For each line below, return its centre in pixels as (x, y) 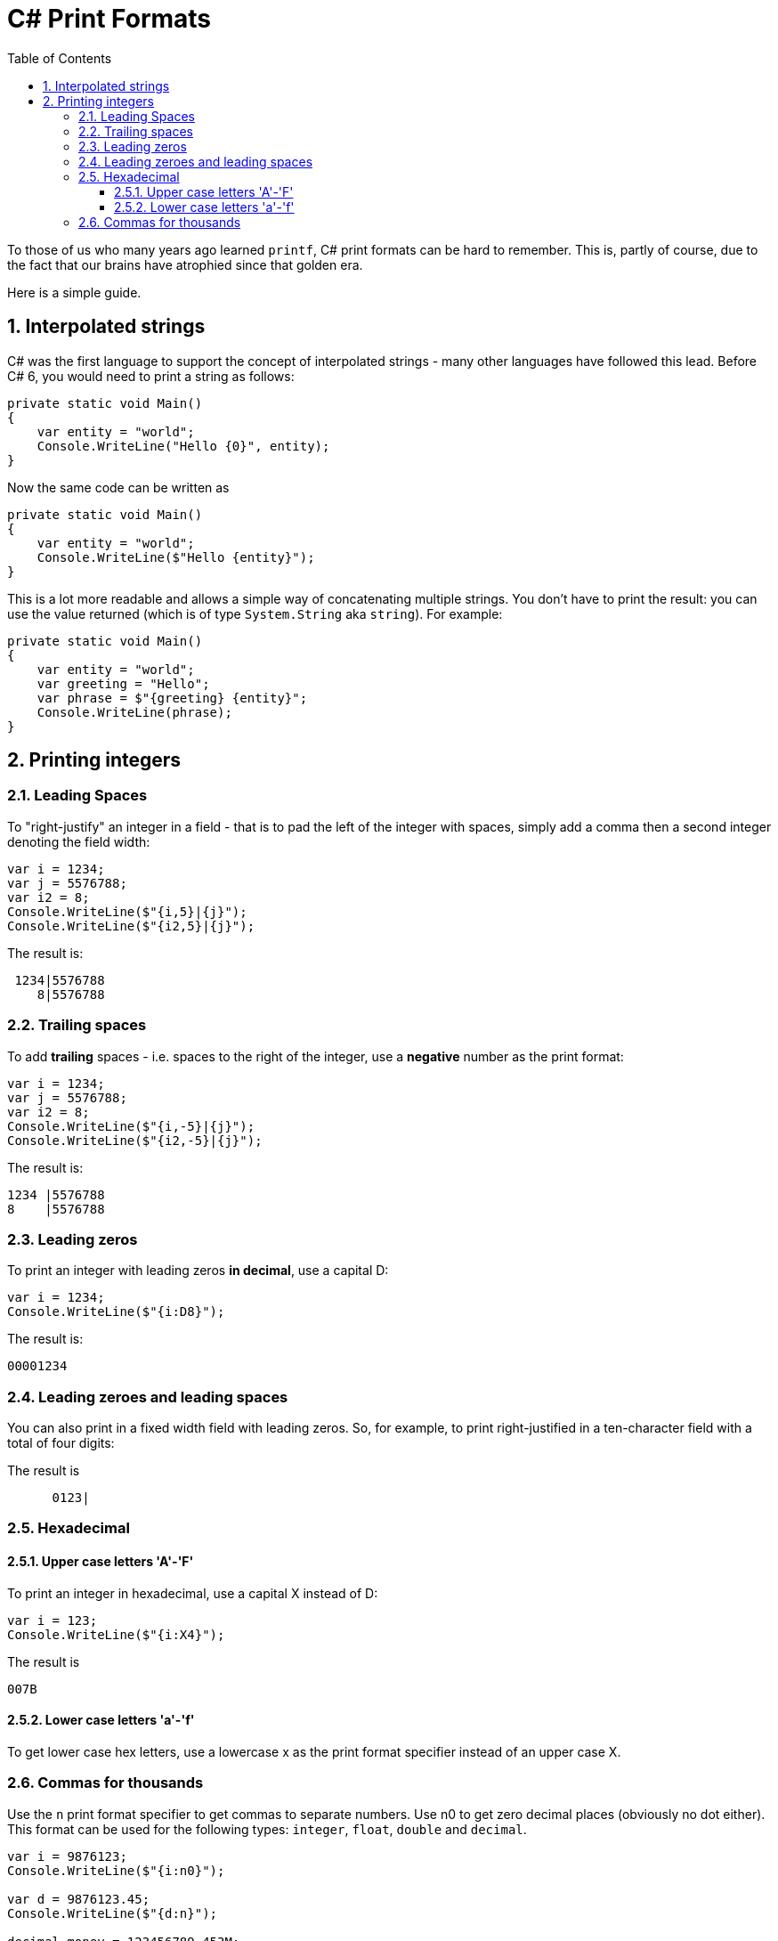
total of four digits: (61, 1443)
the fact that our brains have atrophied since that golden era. (185, 264)
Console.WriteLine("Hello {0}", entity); (183, 446)
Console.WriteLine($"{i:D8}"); (116, 1312)
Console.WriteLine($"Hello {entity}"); (176, 557)
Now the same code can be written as (118, 487)
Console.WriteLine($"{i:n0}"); (116, 1870)
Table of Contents (60, 58)
